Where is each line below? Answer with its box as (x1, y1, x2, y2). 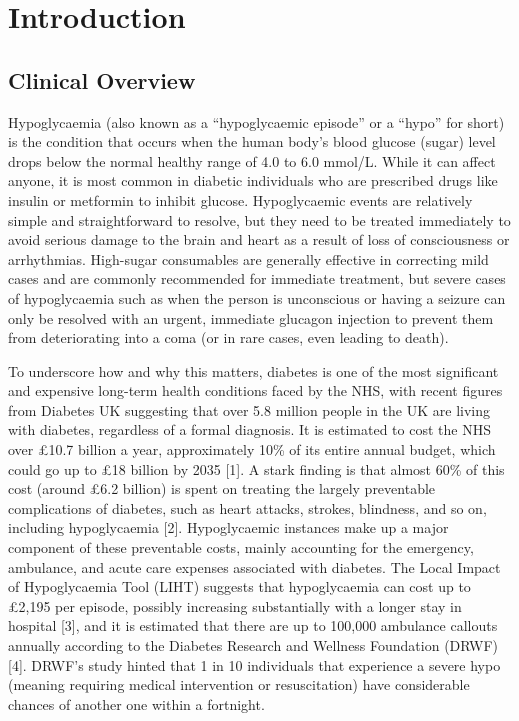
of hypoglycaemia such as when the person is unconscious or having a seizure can (8, 287, 506, 308)
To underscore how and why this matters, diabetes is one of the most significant (8, 360, 499, 381)
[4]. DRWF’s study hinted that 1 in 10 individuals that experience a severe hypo (8, 654, 501, 675)
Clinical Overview (8, 64, 196, 95)
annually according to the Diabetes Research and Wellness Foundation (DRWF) (8, 635, 499, 656)
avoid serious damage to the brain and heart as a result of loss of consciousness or (8, 229, 510, 250)
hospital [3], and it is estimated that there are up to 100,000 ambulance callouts (8, 615, 498, 636)
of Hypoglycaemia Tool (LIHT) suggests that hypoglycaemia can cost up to (8, 576, 471, 597)
